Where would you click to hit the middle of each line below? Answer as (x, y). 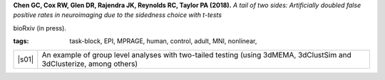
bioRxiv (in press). (40, 28)
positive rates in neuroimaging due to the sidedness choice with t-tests (118, 15)
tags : (21, 41)
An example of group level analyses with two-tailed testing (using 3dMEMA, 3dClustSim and (197, 55)
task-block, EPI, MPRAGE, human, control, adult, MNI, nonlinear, (163, 41)
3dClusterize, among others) (90, 64)
